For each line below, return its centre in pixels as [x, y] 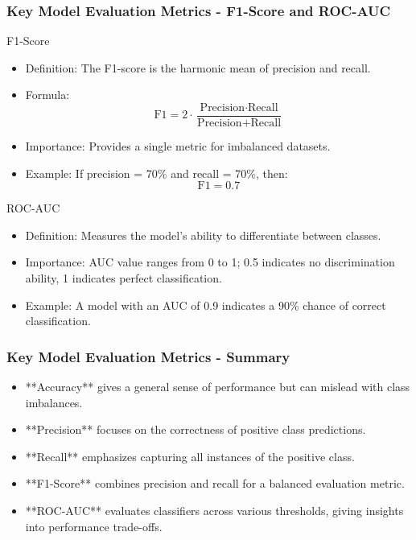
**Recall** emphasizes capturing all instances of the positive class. [190, 456]
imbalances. [54, 402]
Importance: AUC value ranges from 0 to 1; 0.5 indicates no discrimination [210, 262]
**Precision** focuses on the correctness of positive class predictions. [196, 429]
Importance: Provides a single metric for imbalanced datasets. [178, 146]
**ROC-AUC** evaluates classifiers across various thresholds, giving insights [214, 510]
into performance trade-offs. [94, 526]
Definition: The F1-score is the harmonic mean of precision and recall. [198, 67]
